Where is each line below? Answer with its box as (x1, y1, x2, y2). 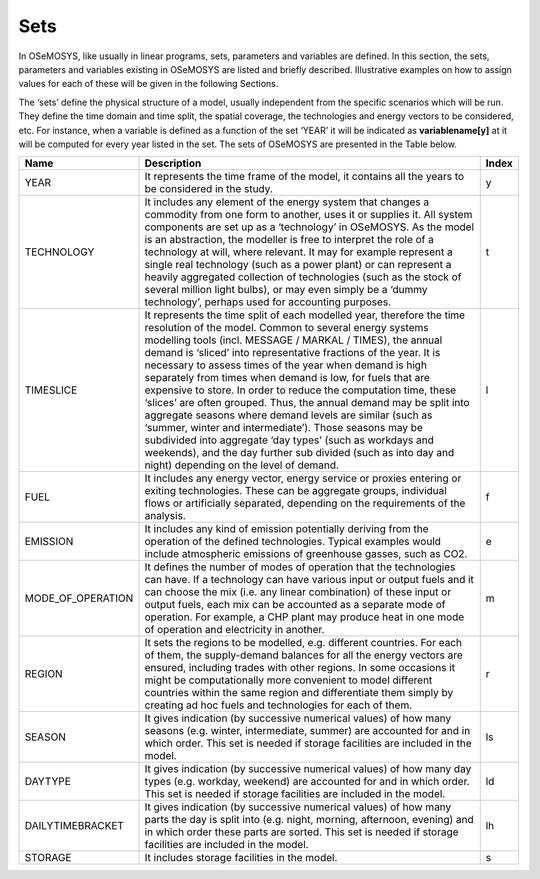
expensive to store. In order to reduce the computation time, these (144, 383, 457, 397)
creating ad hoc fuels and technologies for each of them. (144, 698, 413, 712)
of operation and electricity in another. (144, 623, 325, 637)
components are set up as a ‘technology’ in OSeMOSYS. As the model (144, 220, 475, 234)
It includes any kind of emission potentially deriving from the (144, 522, 429, 536)
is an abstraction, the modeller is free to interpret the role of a (144, 233, 435, 247)
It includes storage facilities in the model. (144, 851, 338, 865)
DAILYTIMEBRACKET (24, 819, 125, 833)
